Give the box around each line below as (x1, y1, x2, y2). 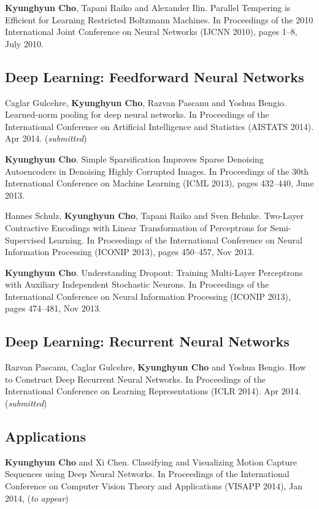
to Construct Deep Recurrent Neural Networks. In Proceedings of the (5, 372, 266, 385)
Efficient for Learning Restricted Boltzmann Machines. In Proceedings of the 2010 (5, 13, 313, 26)
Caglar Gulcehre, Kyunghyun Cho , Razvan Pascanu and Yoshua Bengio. (5, 96, 286, 109)
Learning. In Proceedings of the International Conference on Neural (48, 233, 302, 246)
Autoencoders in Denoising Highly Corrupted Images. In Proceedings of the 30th (5, 164, 309, 177)
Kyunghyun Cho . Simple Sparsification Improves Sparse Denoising (5, 152, 264, 165)
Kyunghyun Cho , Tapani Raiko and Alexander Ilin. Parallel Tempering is (5, 1, 291, 13)
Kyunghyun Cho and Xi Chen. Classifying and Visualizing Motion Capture (5, 455, 297, 468)
